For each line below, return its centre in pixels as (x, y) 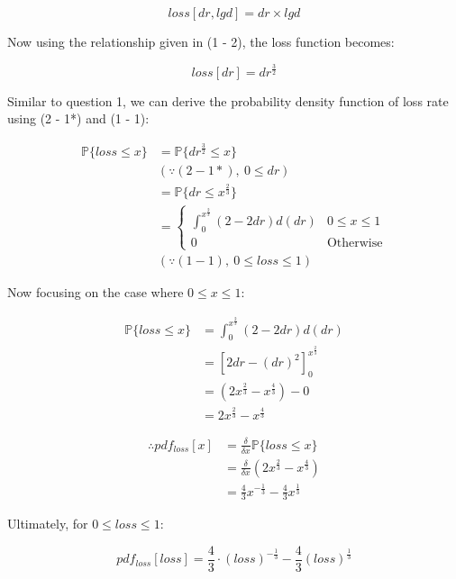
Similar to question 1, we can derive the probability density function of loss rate (228, 100)
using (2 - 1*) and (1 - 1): (78, 118)
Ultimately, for (48, 524)
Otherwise (355, 243)
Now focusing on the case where (96, 292)
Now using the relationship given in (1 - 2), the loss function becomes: (201, 41)
